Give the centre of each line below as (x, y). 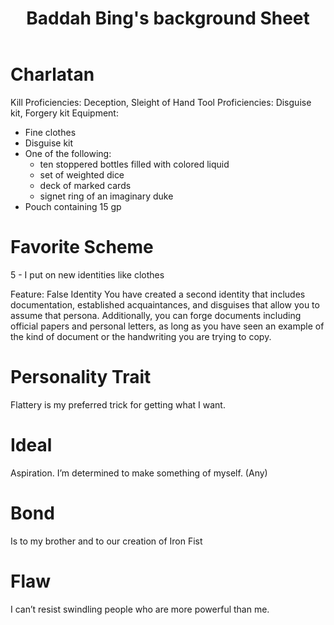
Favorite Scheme (82, 247)
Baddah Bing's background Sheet (168, 18)
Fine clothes (50, 132)
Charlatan (52, 74)
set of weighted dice (82, 174)
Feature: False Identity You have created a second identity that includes (158, 294)
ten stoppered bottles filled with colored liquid (134, 164)
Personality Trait (81, 377)
